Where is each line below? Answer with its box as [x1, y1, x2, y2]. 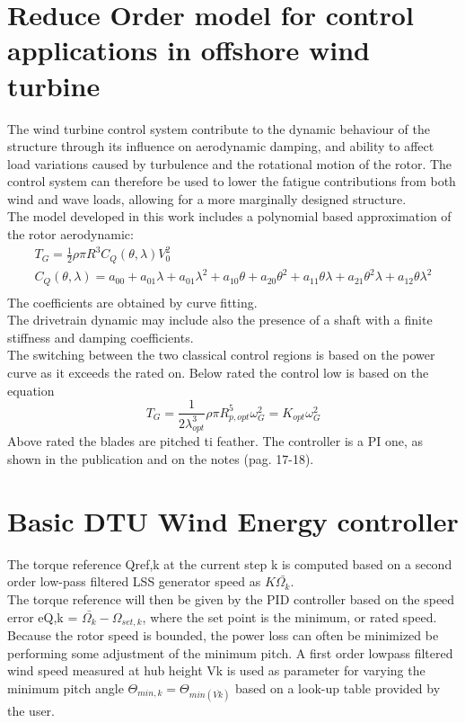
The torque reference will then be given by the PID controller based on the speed [7, 589, 455, 608]
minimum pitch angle [7, 678, 124, 697]
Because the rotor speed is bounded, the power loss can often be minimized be [7, 625, 439, 644]
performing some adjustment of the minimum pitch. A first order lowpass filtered [7, 643, 453, 662]
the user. [7, 701, 56, 719]
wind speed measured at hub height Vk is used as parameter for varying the [7, 661, 426, 680]
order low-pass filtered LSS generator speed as [7, 572, 261, 591]
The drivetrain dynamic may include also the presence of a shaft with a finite [7, 310, 433, 329]
